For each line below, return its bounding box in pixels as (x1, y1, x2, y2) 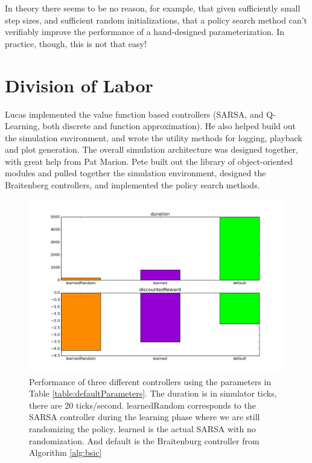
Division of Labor (5, 72, 153, 97)
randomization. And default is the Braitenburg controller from (29, 434, 259, 447)
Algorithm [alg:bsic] (29, 446, 102, 459)
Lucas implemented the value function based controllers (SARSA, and (5, 107, 264, 120)
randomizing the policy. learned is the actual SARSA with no (29, 422, 256, 435)
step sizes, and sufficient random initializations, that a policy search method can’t (5, 13, 308, 26)
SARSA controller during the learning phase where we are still (29, 410, 260, 423)
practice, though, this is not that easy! (5, 37, 147, 49)
